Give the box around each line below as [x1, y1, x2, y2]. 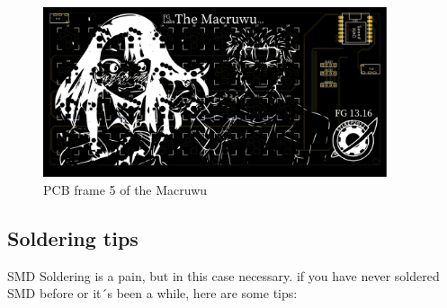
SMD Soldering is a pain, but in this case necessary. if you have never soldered [7, 266, 440, 285]
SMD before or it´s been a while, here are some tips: [7, 284, 298, 303]
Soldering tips [7, 224, 139, 251]
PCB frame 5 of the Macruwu [43, 180, 208, 198]
